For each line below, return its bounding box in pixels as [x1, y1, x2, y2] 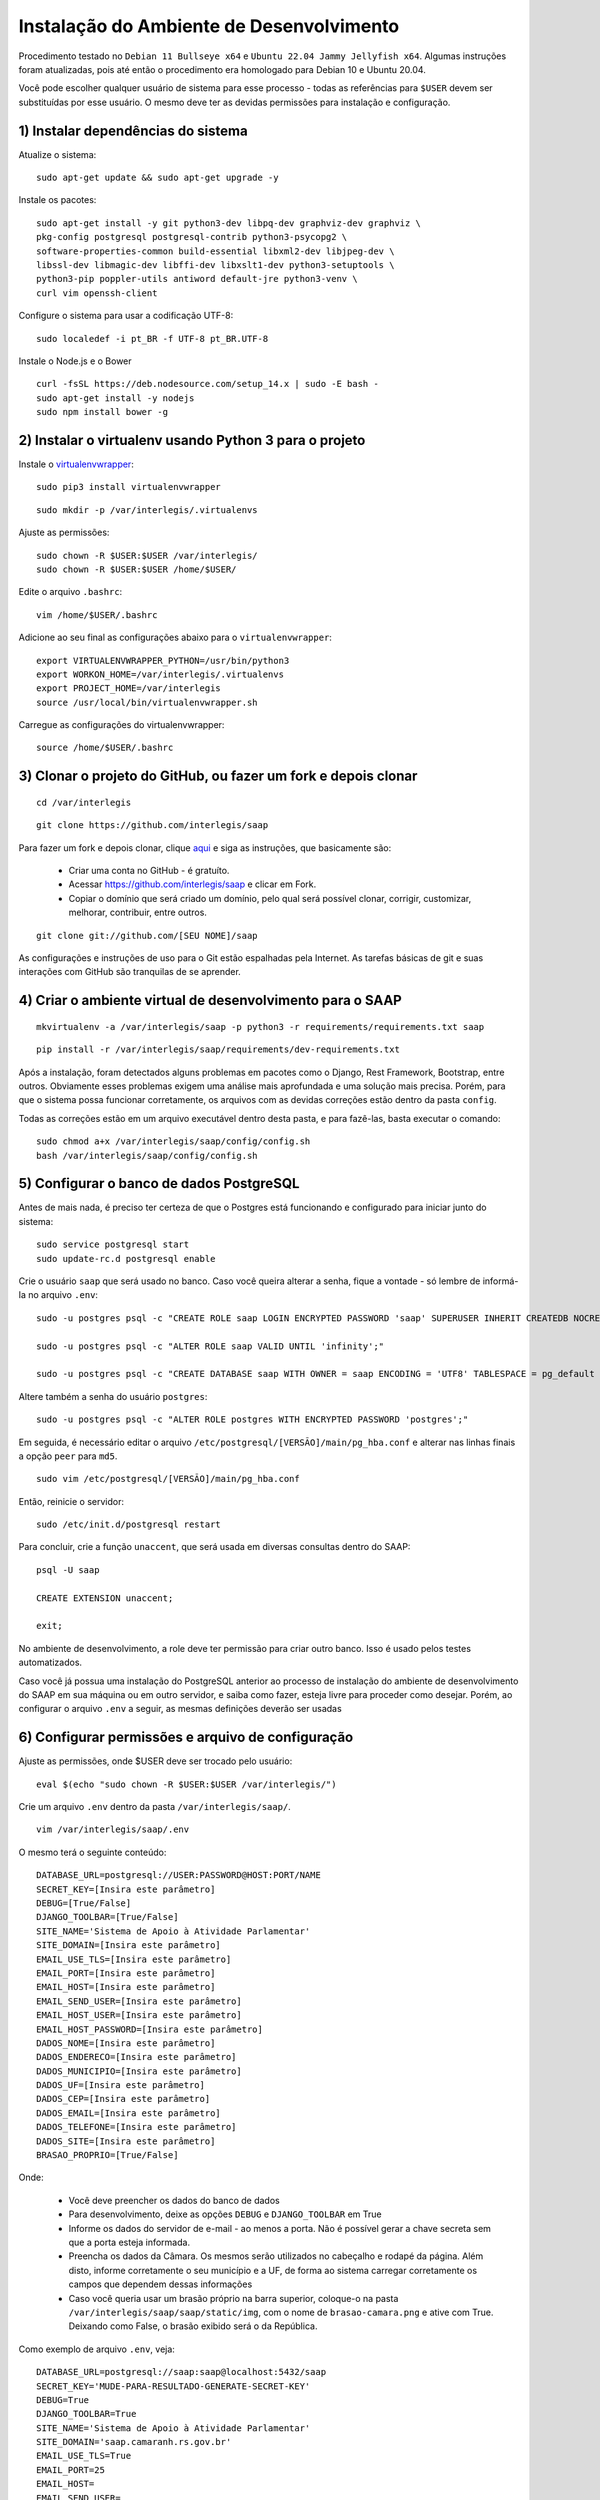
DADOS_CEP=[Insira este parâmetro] [36, 2093, 211, 2105]
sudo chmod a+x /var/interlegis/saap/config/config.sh [36, 1136, 311, 1147]
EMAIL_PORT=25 [36, 2464, 105, 2475]
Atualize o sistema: [18, 148, 97, 160]
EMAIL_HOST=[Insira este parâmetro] [36, 1981, 216, 1993]
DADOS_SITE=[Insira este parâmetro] [36, 2135, 216, 2147]
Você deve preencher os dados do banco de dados [68, 2194, 280, 2206]
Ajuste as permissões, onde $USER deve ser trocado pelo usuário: [18, 1755, 293, 1767]
